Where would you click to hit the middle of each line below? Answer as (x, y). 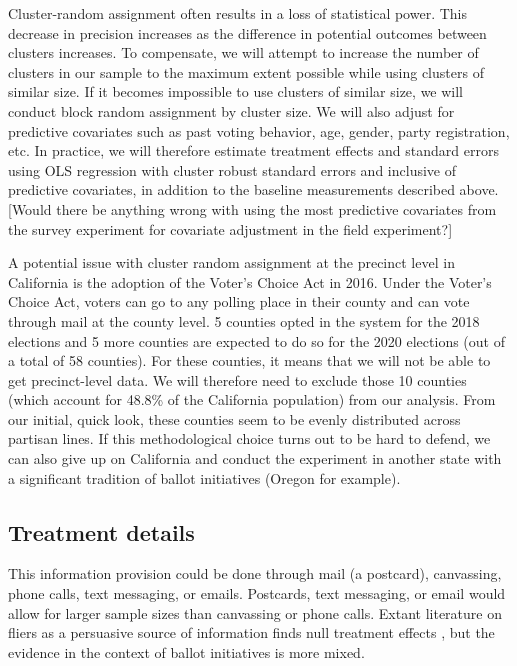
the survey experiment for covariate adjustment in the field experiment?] (230, 228)
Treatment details (101, 531)
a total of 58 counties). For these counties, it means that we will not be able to (249, 360)
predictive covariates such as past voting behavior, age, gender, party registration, (259, 130)
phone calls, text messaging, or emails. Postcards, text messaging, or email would (257, 593)
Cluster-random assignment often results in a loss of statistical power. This (238, 13)
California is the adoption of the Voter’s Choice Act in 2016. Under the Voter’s (250, 281)
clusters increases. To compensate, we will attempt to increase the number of (243, 52)
